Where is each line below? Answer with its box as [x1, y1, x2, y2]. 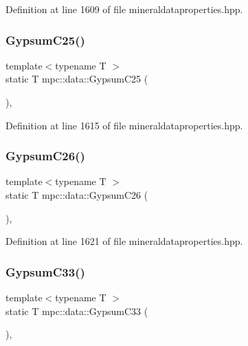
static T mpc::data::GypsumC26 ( [5, 188, 148, 202]
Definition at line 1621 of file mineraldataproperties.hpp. [5, 234, 243, 248]
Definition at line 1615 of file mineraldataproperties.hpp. [5, 118, 243, 132]
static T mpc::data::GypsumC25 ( [5, 72, 148, 86]
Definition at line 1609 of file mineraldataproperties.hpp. [5, 2, 243, 16]
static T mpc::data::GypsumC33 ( [5, 303, 148, 318]
